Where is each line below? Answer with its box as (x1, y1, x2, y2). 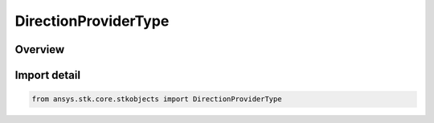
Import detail (14, 68, 80, 82)
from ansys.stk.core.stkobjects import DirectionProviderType (31, 95, 282, 104)
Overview (14, 43, 65, 56)
